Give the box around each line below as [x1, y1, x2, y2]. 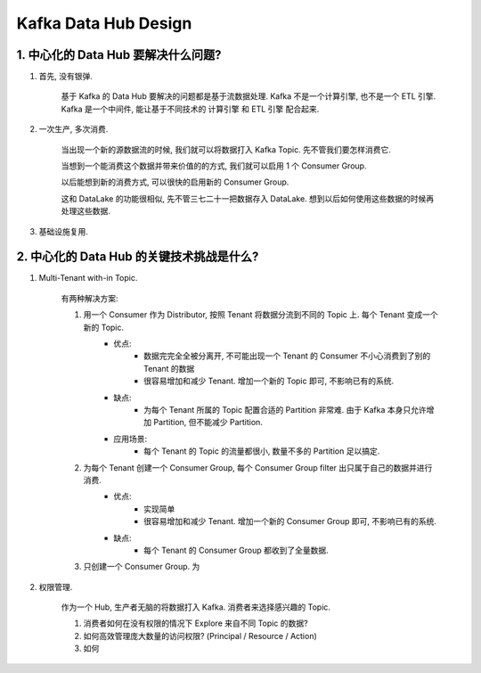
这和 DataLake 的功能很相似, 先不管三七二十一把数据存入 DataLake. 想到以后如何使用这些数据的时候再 [61, 193, 435, 204]
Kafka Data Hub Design [16, 13, 192, 33]
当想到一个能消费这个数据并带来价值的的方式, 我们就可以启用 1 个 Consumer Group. [61, 160, 367, 171]
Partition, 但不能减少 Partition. [152, 417, 263, 428]
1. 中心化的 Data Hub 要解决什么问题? [16, 47, 222, 62]
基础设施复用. [38, 226, 89, 236]
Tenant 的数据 [143, 363, 195, 373]
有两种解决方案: [61, 292, 119, 303]
